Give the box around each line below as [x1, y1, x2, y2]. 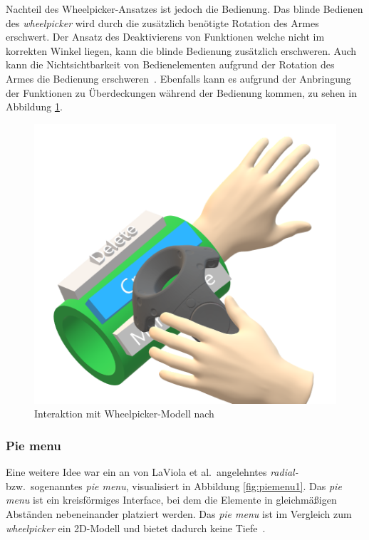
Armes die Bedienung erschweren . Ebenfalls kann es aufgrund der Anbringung [6, 71, 351, 85]
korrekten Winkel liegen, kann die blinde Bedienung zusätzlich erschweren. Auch [6, 43, 357, 58]
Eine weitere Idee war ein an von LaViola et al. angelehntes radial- [6, 464, 298, 479]
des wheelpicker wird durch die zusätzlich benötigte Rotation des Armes [6, 15, 319, 30]
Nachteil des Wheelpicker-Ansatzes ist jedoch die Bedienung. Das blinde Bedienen [6, 1, 363, 16]
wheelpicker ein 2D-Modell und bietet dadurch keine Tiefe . [6, 520, 266, 535]
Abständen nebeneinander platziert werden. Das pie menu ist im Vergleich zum [6, 507, 352, 521]
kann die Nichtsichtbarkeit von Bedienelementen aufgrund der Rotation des [6, 57, 335, 72]
